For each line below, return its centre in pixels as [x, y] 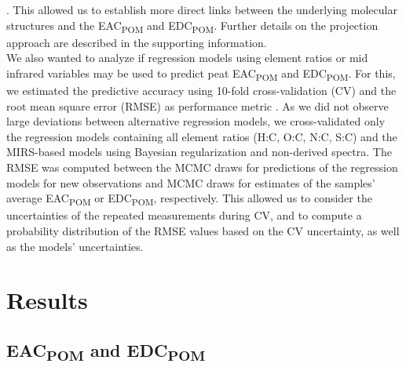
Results [47, 300]
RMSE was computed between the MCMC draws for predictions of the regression [202, 167]
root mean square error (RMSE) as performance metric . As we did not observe [198, 105]
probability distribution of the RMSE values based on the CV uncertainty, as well [203, 230]
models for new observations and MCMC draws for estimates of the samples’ [191, 182]
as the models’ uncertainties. [75, 246]
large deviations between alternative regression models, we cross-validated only [196, 121]
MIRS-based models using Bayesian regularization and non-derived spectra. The [199, 152]
